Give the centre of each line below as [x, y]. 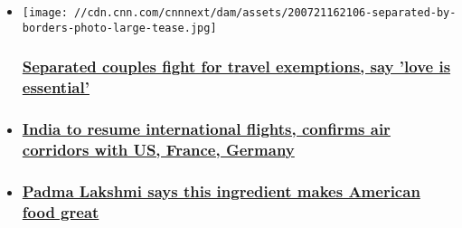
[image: [45, 13]
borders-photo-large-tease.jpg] [119, 28]
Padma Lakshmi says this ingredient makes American [221, 190]
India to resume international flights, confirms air [206, 128]
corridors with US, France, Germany [158, 149]
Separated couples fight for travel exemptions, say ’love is [236, 66]
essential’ [56, 87]
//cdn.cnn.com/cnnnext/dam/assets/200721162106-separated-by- [265, 13]
